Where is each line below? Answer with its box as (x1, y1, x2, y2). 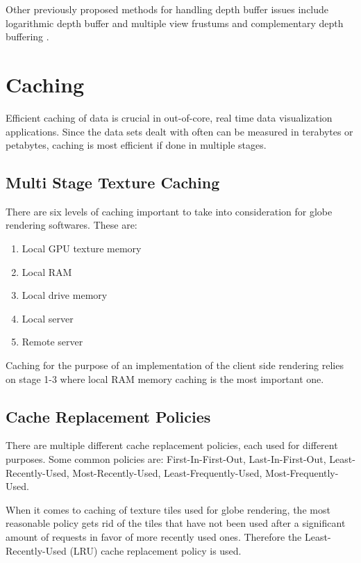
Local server (22, 311, 74, 325)
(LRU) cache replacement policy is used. (69, 543, 242, 557)
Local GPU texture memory (22, 241, 142, 256)
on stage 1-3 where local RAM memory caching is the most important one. (6, 371, 324, 386)
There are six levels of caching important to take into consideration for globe (6, 204, 333, 218)
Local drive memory (22, 288, 108, 302)
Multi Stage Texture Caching (6, 172, 220, 193)
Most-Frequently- (265, 465, 339, 480)
